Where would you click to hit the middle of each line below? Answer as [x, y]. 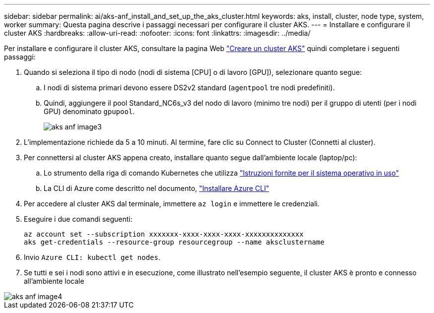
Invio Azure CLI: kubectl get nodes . [92, 257]
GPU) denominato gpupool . [89, 111]
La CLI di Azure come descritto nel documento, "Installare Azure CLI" [157, 188]
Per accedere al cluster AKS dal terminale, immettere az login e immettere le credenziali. [172, 204]
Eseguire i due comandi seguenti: [78, 219]
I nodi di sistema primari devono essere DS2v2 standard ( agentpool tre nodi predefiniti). [189, 88]
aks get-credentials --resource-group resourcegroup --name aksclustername [174, 242]
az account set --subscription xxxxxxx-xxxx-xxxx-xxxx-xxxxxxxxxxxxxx [164, 234]
